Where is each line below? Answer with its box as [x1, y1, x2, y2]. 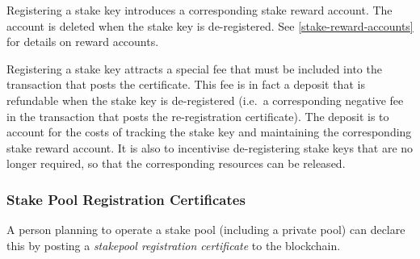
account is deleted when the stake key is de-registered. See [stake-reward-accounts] [6, 17, 414, 34]
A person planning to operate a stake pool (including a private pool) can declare [6, 221, 405, 238]
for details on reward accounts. [6, 33, 159, 50]
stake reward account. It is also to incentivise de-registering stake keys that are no [6, 139, 414, 156]
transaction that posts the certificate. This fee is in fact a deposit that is [6, 76, 365, 93]
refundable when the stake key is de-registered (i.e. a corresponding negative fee [6, 91, 404, 108]
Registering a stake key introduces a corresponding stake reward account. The [6, 2, 393, 18]
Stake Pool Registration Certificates [6, 189, 246, 209]
